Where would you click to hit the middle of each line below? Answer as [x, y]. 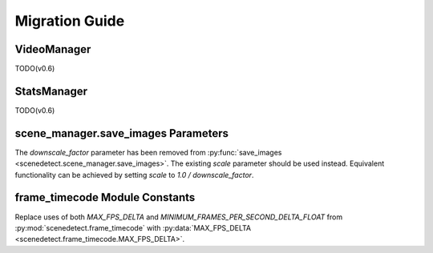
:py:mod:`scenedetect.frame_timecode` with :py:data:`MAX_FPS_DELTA [133, 227]
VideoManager [53, 49]
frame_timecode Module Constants [105, 197]
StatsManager [51, 91]
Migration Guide [70, 21]
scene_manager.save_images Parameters [121, 133]
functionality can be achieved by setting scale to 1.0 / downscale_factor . [134, 175]
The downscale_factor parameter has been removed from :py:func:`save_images [148, 152]
